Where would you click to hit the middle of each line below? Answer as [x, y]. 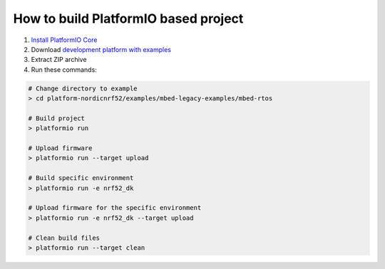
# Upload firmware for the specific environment [115, 208]
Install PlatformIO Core [64, 40]
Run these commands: [64, 69]
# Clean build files [64, 238]
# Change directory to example [83, 88]
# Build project [57, 118]
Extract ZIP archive [59, 60]
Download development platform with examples [101, 49]
